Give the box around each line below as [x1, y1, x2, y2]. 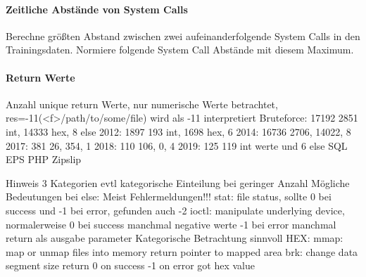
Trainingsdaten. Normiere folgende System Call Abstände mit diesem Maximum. [6, 42, 354, 57]
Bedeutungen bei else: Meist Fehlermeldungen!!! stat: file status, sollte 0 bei [6, 189, 332, 204]
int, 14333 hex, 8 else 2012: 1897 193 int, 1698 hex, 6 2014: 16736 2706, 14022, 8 [6, 124, 351, 138]
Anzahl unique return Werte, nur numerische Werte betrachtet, [6, 96, 278, 111]
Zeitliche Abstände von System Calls [6, 1, 188, 16]
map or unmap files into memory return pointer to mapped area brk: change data [6, 244, 358, 259]
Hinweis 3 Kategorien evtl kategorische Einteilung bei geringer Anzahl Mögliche [6, 175, 350, 190]
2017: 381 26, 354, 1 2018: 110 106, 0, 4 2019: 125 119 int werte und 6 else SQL [6, 138, 348, 153]
